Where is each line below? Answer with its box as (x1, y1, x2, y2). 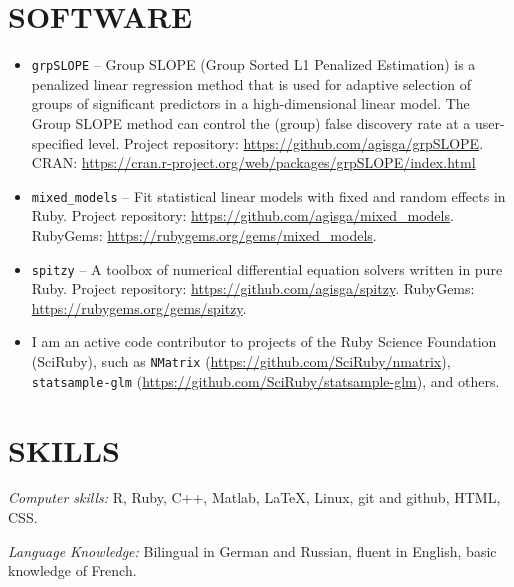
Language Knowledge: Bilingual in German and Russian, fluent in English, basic (8, 540, 497, 561)
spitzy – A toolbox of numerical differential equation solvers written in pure (31, 258, 503, 279)
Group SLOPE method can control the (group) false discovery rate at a (31, 112, 471, 133)
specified (31, 132, 84, 153)
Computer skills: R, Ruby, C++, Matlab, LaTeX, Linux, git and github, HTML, (8, 487, 501, 508)
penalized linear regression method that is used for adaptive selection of (31, 73, 472, 94)
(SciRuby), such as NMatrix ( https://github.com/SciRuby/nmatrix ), (31, 351, 451, 372)
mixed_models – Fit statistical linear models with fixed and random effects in (31, 185, 506, 206)
